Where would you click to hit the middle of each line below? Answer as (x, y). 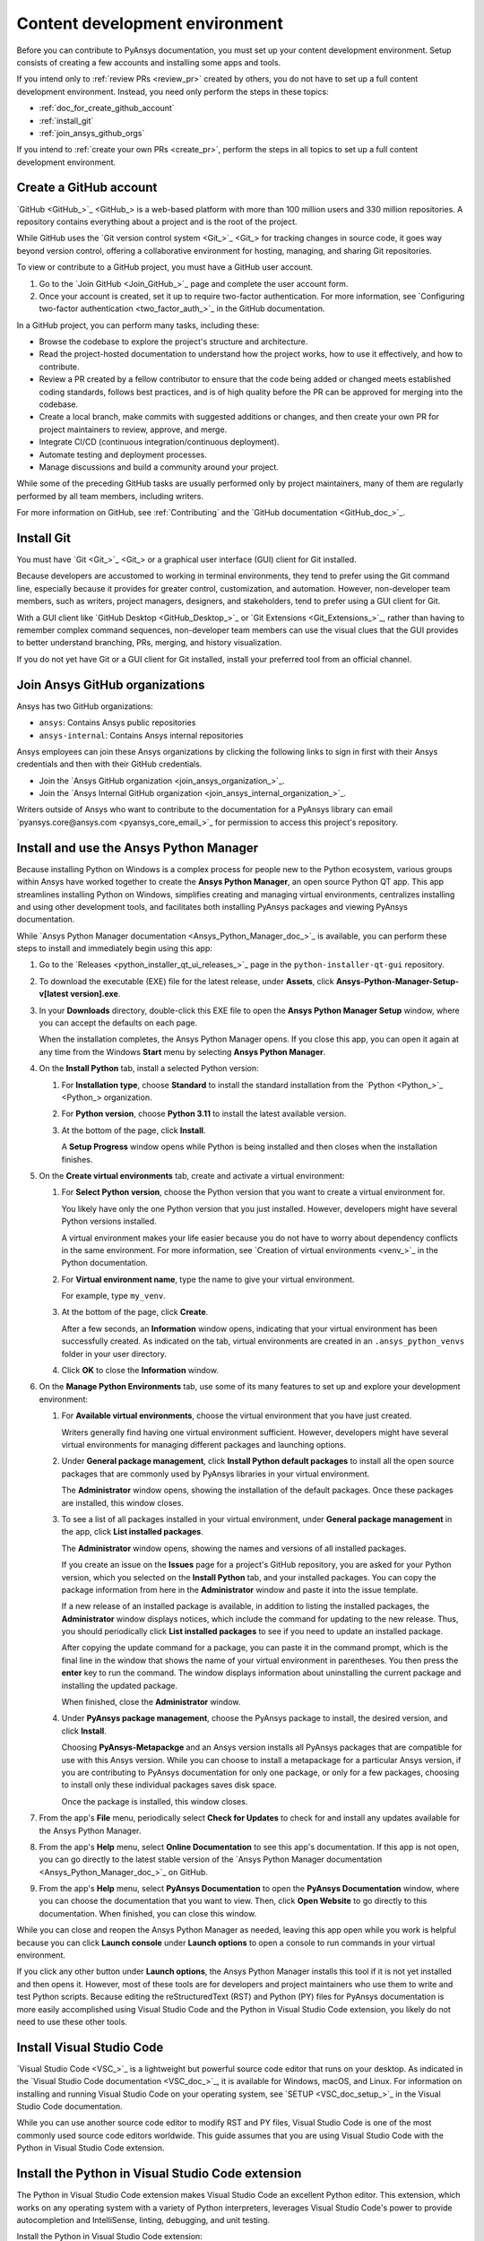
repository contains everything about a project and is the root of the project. (157, 221)
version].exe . (95, 994)
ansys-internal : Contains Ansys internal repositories (141, 735)
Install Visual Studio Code (90, 2047)
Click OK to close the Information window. (140, 1371)
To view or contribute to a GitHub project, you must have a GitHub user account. (165, 267)
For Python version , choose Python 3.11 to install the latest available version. (204, 1114)
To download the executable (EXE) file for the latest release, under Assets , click (187, 981)
